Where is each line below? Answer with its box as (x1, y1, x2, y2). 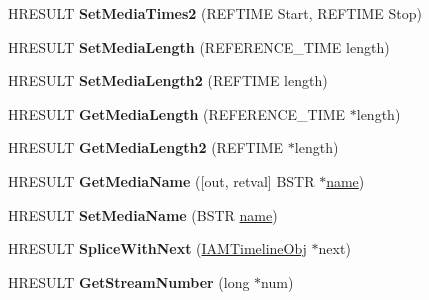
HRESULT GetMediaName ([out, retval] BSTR (8, 170, 315, 191)
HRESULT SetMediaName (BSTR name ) (8, 204, 278, 225)
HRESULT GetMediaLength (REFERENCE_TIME (8, 103, 346, 124)
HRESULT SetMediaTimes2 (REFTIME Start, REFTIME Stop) (8, 3, 422, 23)
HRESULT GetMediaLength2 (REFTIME (8, 137, 284, 158)
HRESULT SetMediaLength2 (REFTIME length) (8, 70, 328, 91)
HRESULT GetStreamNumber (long (8, 271, 250, 292)
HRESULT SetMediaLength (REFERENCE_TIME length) (8, 36, 390, 57)
